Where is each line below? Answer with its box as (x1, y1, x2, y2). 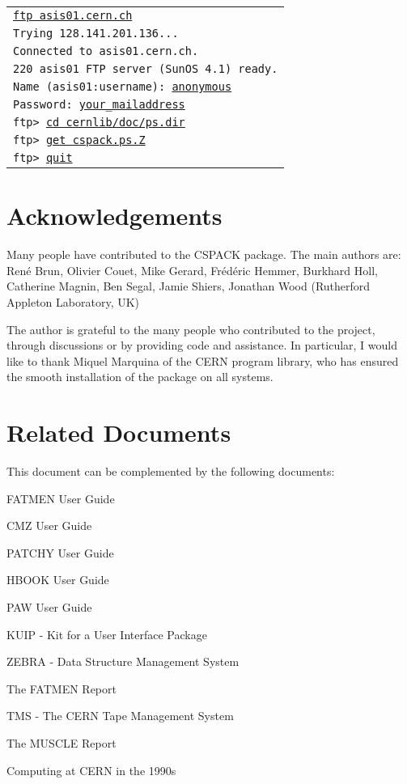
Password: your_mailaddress (13, 98, 185, 111)
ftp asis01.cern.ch (13, 9, 133, 22)
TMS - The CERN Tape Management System (6, 707, 234, 724)
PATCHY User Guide (6, 544, 114, 561)
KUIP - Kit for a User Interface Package (6, 625, 207, 642)
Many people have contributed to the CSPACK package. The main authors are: (6, 246, 401, 263)
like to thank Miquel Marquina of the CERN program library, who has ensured (6, 352, 399, 369)
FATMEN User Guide (6, 489, 115, 506)
